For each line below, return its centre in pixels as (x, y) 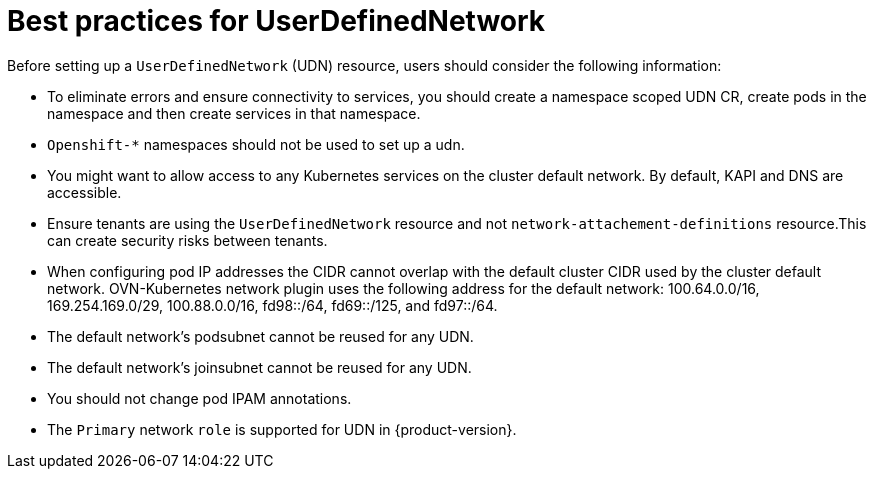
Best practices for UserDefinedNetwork (276, 21)
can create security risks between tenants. (187, 240)
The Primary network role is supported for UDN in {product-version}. (282, 429)
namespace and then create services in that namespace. (234, 113)
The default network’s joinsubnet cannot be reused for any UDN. (259, 367)
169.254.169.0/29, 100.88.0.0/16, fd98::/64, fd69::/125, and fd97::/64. (272, 305)
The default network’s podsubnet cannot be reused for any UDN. (260, 336)
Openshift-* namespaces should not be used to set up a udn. (256, 144)
